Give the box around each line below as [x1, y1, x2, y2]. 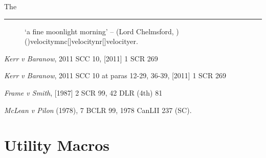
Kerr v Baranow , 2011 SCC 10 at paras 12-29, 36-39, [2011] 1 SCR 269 [4, 70, 226, 81]
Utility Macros [4, 134, 110, 155]
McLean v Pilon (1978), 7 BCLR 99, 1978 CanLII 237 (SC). [4, 104, 192, 115]
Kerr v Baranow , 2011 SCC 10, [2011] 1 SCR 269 [4, 53, 158, 63]
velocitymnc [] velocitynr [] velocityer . [30, 36, 138, 47]
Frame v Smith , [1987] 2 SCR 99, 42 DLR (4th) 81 [4, 87, 163, 98]
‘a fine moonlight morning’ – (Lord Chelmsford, [25, 26, 174, 36]
